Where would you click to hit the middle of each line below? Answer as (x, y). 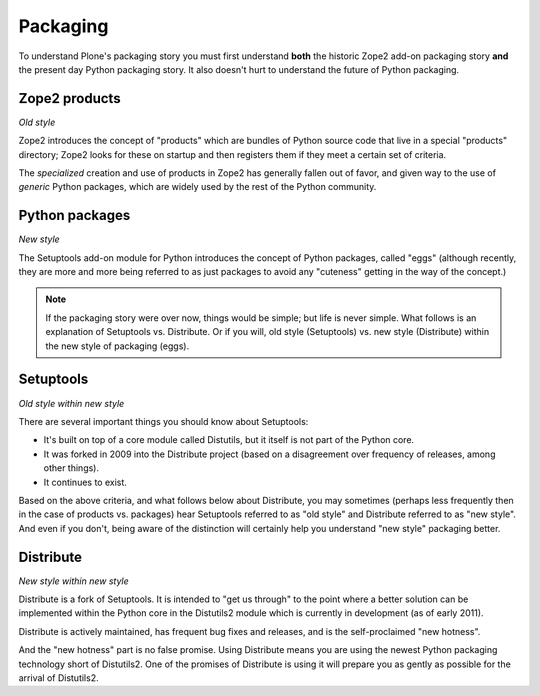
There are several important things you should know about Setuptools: (163, 421)
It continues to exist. (85, 482)
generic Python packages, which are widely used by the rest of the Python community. (197, 187)
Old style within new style (71, 403)
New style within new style (73, 581)
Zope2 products (69, 98)
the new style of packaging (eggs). (117, 346)
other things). (71, 468)
